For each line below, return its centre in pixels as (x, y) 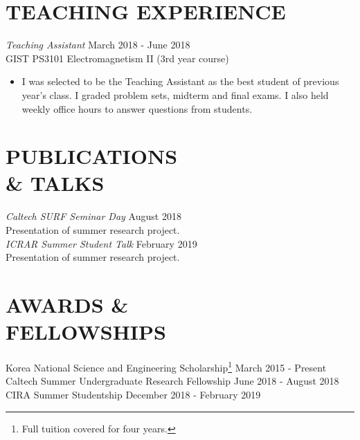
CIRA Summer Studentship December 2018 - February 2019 (133, 394)
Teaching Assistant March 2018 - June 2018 (98, 45)
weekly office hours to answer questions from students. (137, 108)
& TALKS (55, 183)
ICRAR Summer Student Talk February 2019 (101, 243)
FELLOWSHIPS (86, 332)
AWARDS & (67, 304)
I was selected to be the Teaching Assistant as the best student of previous (180, 81)
